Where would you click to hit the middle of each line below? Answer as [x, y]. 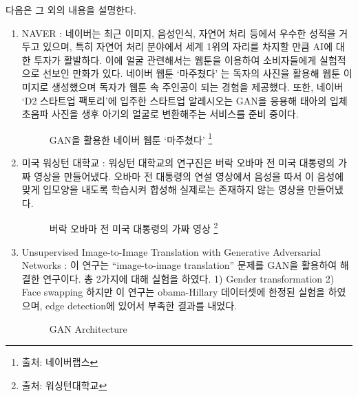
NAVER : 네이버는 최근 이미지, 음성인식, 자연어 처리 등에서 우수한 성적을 [179, 33]
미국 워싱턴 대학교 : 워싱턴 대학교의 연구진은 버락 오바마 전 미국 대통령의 [178, 162]
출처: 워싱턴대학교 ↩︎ [64, 385]
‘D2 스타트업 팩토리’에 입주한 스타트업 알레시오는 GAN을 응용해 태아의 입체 [185, 100]
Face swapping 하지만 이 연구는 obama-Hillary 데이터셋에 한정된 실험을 [173, 292]
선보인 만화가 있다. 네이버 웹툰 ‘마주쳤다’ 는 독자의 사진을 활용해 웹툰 [192, 73]
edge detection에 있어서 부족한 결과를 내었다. [141, 305]
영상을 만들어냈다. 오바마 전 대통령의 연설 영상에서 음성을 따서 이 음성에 [189, 176]
